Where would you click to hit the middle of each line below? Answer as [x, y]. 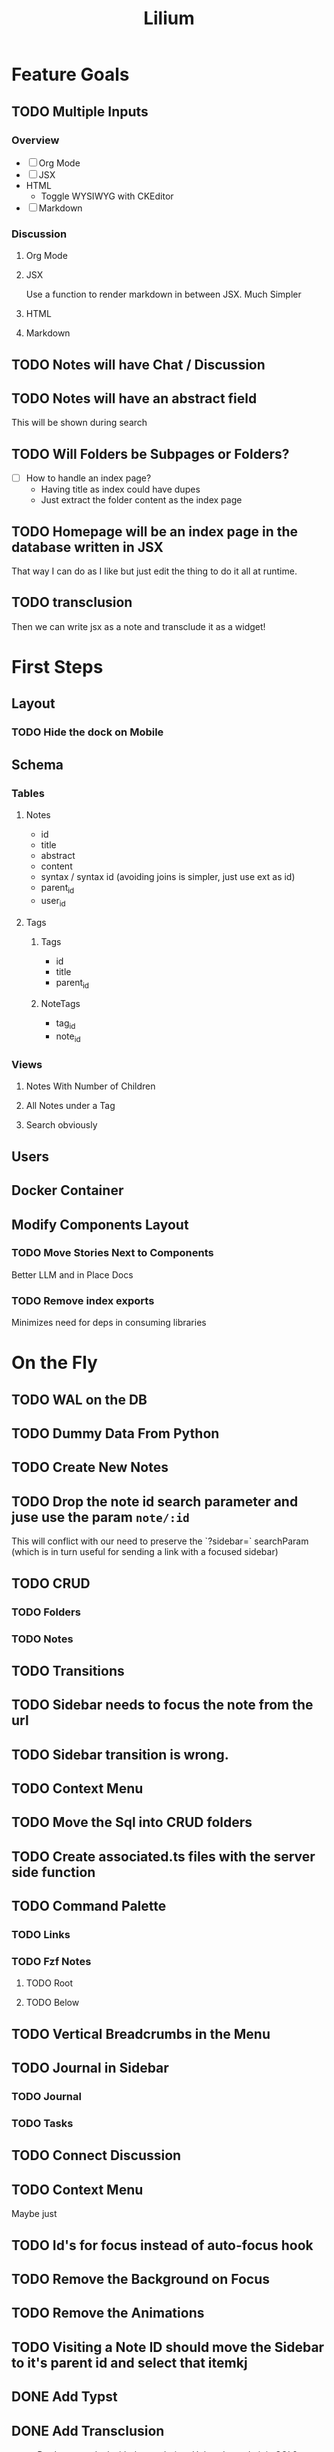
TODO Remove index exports [83, 1300]
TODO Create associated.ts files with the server [163, 1856]
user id [53, 901]
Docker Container [67, 1190]
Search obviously [61, 1125]
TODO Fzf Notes [51, 1962]
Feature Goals [70, 74]
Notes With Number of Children [90, 1086]
